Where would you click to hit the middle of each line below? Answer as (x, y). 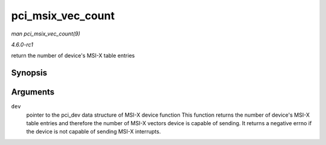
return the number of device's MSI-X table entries (73, 56)
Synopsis (29, 73)
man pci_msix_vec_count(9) (46, 34)
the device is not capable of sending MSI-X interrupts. (94, 132)
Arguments (33, 92)
